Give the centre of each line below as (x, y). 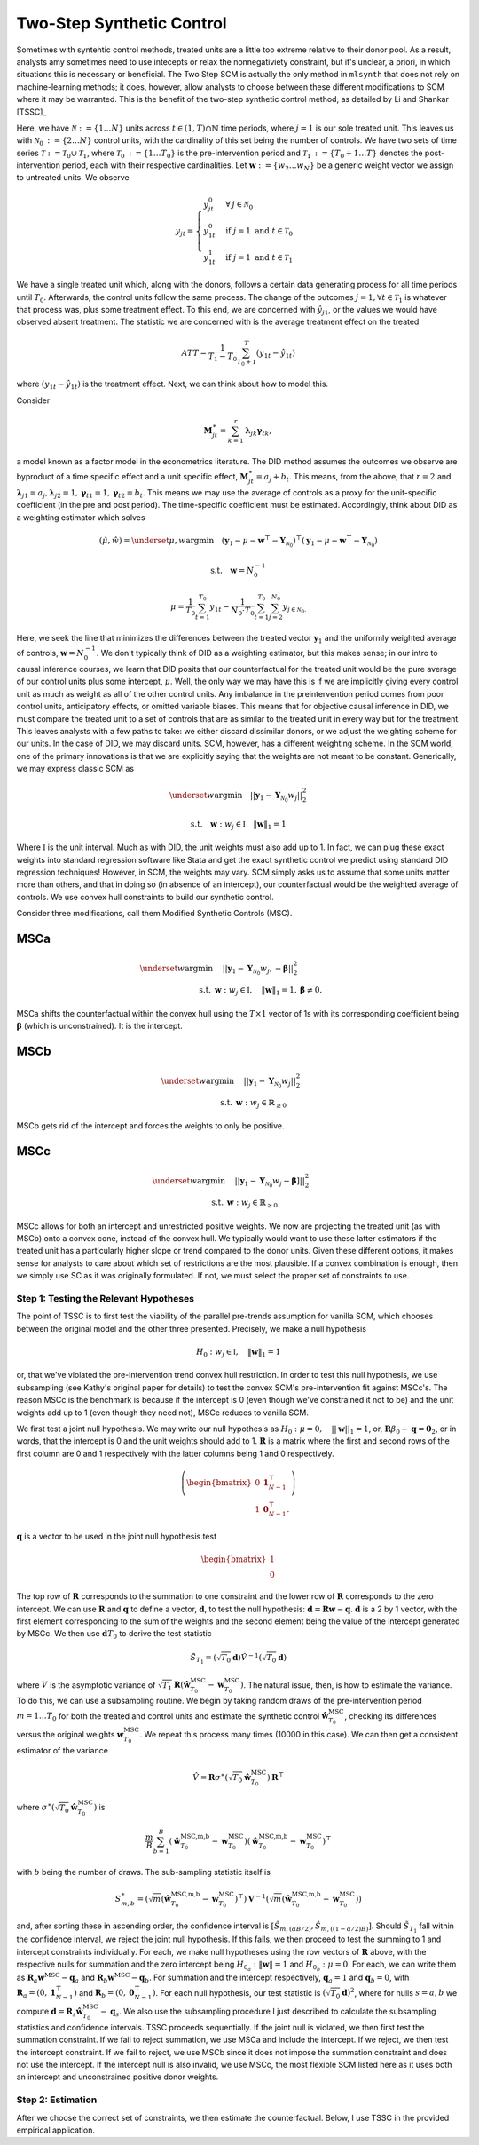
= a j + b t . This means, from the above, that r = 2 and (353, 477)
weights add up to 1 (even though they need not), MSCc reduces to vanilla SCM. (163, 1413)
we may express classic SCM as (75, 769)
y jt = (185, 232)
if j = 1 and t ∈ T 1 (259, 258)
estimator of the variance (62, 1750)
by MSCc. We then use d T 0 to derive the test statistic (114, 1635)
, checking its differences (391, 1716)
